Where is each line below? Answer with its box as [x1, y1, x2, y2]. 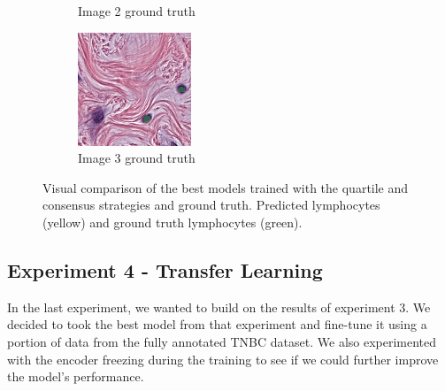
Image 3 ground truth [78, 149, 196, 167]
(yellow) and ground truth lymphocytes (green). [42, 212, 303, 231]
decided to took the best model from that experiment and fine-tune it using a [7, 315, 427, 333]
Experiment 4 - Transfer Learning [7, 256, 323, 283]
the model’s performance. [7, 367, 144, 386]
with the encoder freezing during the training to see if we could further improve [7, 349, 439, 368]
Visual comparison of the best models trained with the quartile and [42, 178, 409, 196]
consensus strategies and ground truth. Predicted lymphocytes [42, 195, 380, 214]
